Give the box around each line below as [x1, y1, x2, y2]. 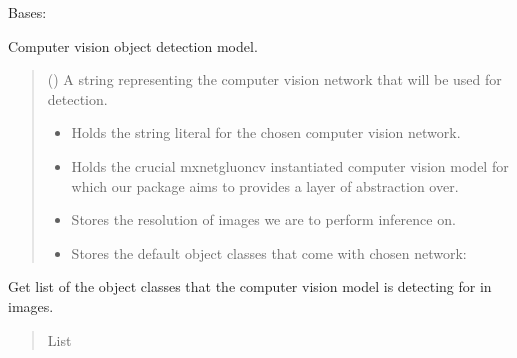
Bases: [8, 2, 47, 22]
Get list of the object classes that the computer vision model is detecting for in [8, 276, 492, 297]
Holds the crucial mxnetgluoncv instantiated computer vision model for [71, 155, 509, 176]
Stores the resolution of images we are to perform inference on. [71, 209, 456, 230]
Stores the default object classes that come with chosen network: [71, 242, 467, 263]
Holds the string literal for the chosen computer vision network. [71, 122, 461, 143]
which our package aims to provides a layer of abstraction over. [71, 175, 459, 196]
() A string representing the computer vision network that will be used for [47, 69, 502, 90]
